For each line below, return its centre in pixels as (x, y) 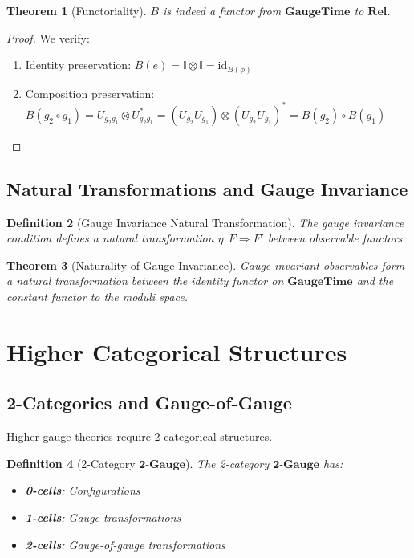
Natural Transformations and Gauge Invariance (207, 188)
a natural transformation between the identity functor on (145, 281)
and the (375, 281)
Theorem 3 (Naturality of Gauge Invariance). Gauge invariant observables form (206, 265)
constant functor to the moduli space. (97, 296)
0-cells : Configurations (83, 490)
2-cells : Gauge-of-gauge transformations (125, 544)
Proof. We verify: (48, 37)
